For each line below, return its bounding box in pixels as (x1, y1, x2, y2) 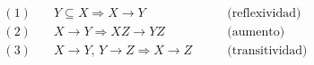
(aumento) (227, 26, 285, 39)
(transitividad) (227, 45, 308, 58)
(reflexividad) (227, 7, 301, 20)
